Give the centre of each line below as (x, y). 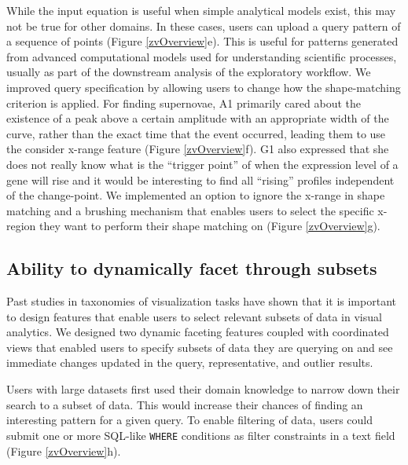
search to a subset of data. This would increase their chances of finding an (185, 404)
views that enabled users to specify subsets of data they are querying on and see (200, 347)
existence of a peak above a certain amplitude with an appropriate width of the (198, 118)
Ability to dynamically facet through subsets (192, 268)
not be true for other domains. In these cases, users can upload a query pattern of (204, 26)
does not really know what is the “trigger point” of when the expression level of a (202, 164)
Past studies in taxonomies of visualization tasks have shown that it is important (201, 301)
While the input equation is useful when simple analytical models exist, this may (201, 10)
